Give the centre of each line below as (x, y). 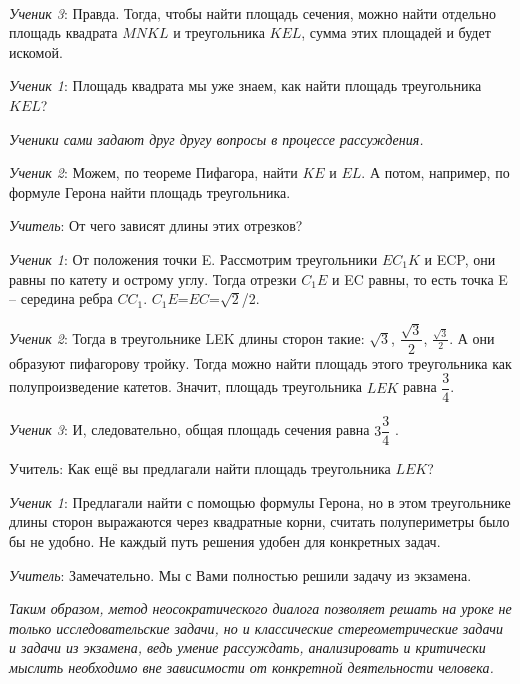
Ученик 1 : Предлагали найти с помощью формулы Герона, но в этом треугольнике (260, 501)
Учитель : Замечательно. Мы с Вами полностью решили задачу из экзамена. (240, 574)
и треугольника (219, 32)
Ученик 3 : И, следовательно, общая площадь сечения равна (189, 429)
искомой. (36, 51)
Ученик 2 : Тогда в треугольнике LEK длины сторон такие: (187, 337)
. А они (472, 337)
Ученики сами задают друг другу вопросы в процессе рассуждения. (216, 138)
